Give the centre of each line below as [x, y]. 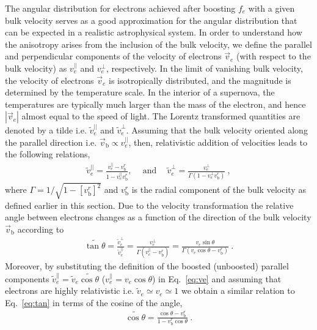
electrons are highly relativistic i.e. [70, 291]
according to [41, 229]
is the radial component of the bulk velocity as [219, 189]
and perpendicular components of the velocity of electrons [113, 56]
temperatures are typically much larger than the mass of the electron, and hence [155, 104]
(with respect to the [274, 56]
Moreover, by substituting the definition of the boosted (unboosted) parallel [147, 266]
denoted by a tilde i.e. [46, 130]
